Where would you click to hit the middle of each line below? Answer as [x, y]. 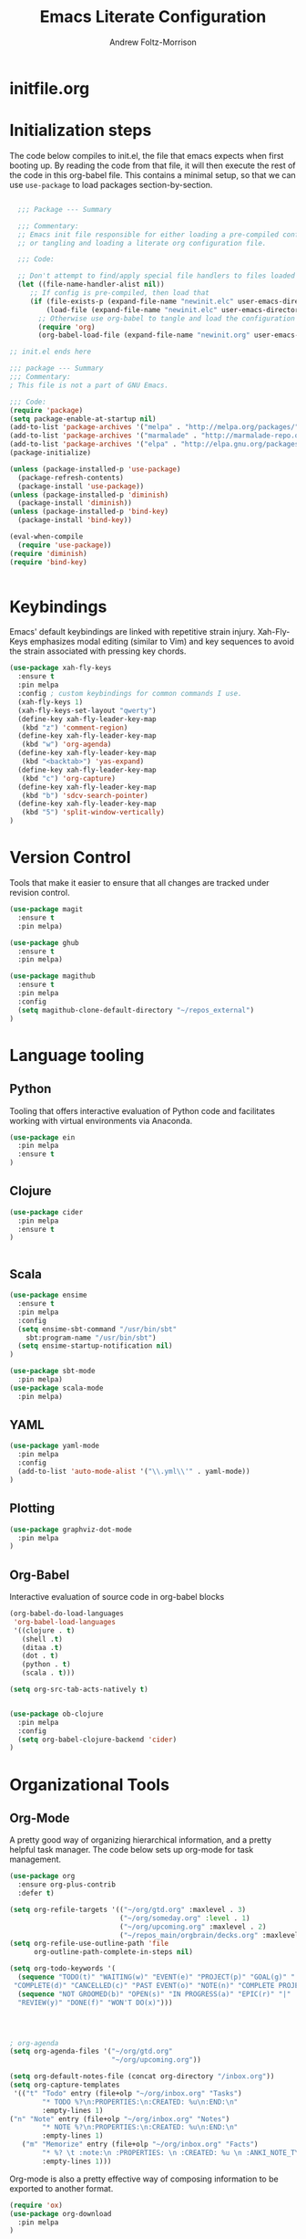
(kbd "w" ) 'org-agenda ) [66, 745]
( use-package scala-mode [56, 1388]
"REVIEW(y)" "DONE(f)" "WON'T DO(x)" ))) [95, 2002]
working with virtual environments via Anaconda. [101, 1120]
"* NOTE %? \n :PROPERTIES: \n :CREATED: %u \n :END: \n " [140, 2128]
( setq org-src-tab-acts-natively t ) [79, 1690]
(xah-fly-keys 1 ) [51, 702]
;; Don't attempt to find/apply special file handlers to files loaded [157, 276]
